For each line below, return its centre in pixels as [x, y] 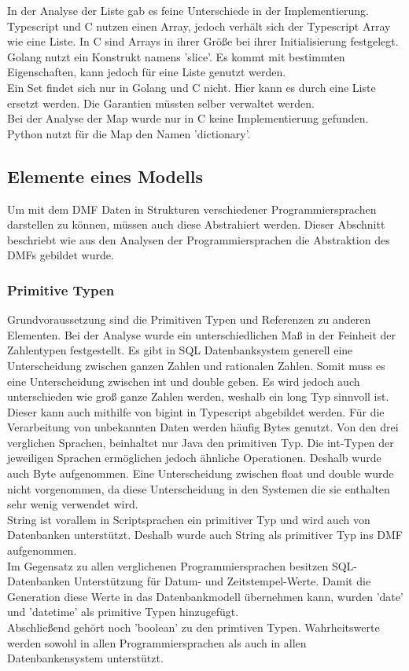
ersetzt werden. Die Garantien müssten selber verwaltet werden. [161, 103]
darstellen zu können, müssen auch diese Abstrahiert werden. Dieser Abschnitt [196, 224]
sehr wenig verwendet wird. [73, 504]
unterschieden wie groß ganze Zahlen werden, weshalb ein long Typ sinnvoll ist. [198, 396]
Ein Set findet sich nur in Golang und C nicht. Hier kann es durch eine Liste [192, 87]
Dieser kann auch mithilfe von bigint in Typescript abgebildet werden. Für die [196, 411]
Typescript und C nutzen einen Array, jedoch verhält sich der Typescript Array [199, 26]
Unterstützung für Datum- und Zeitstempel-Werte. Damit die [222, 581]
